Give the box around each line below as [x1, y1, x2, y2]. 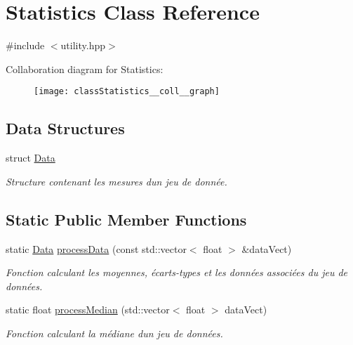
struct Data [6, 150, 55, 165]
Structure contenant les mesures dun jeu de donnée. [6, 174, 227, 188]
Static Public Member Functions [6, 208, 247, 230]
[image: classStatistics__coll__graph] [34, 86, 220, 97]
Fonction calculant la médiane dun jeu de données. [6, 325, 223, 340]
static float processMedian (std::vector [6, 302, 170, 317]
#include [6, 38, 45, 53]
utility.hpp [60, 38, 105, 53]
